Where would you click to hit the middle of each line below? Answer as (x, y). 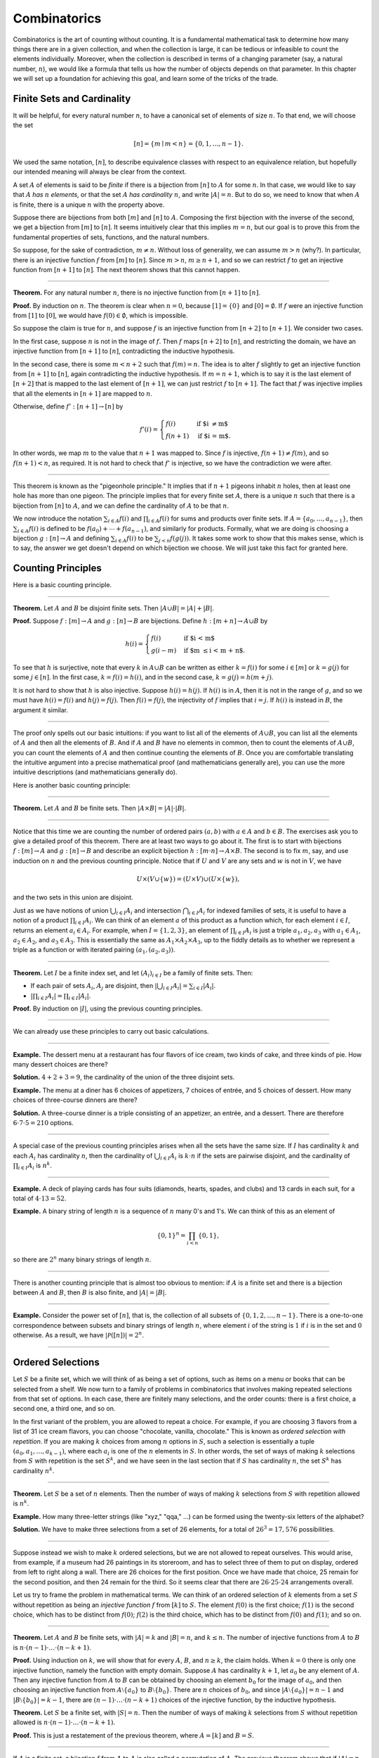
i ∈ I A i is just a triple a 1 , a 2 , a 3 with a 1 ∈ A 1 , (298, 931)
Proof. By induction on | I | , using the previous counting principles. (108, 1008)
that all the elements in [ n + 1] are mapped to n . (83, 393)
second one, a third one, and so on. (64, 1409)
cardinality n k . (34, 1470)
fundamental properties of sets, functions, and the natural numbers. (111, 237)
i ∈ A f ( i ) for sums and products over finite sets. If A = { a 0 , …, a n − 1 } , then (255, 519)
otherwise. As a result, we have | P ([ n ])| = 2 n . (78, 1335)
